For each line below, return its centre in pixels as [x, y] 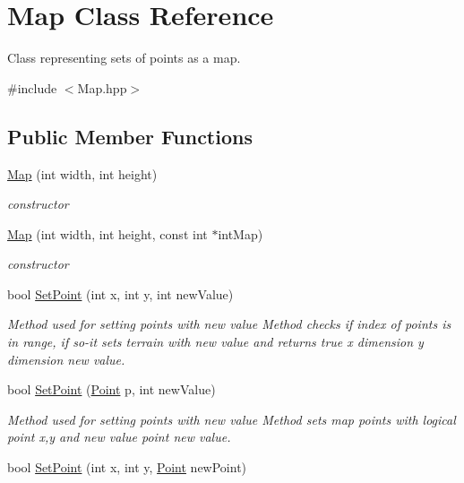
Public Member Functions [130, 136]
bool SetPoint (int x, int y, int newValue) [120, 293]
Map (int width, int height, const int [107, 233]
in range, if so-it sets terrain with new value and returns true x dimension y [215, 342]
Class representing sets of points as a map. [124, 58]
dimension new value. [66, 359]
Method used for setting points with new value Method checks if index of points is [229, 324]
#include [32, 87]
